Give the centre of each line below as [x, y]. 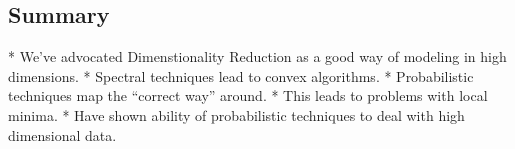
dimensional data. [62, 134]
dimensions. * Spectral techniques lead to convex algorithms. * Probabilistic [241, 75]
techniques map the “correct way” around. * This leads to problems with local [248, 95]
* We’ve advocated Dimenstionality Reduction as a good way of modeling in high [257, 56]
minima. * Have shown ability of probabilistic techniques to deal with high [236, 114]
